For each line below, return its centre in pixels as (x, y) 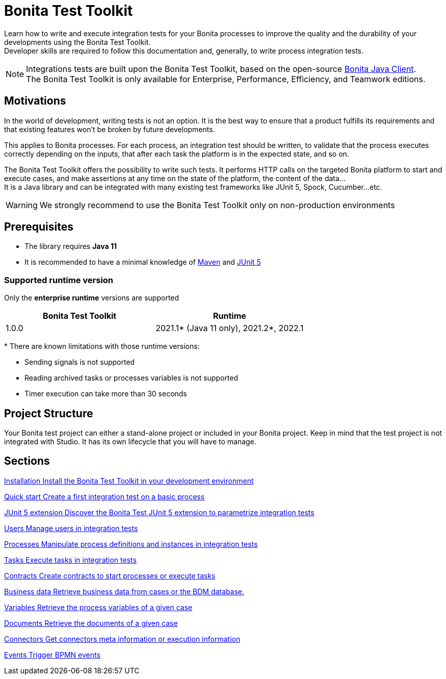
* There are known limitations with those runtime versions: (102, 346)
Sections (27, 461)
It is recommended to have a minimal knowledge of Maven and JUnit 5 (143, 262)
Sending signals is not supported (80, 362)
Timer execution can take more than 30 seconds (106, 394)
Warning (22, 205)
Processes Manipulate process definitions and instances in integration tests (131, 544)
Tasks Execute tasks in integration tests (70, 560)
